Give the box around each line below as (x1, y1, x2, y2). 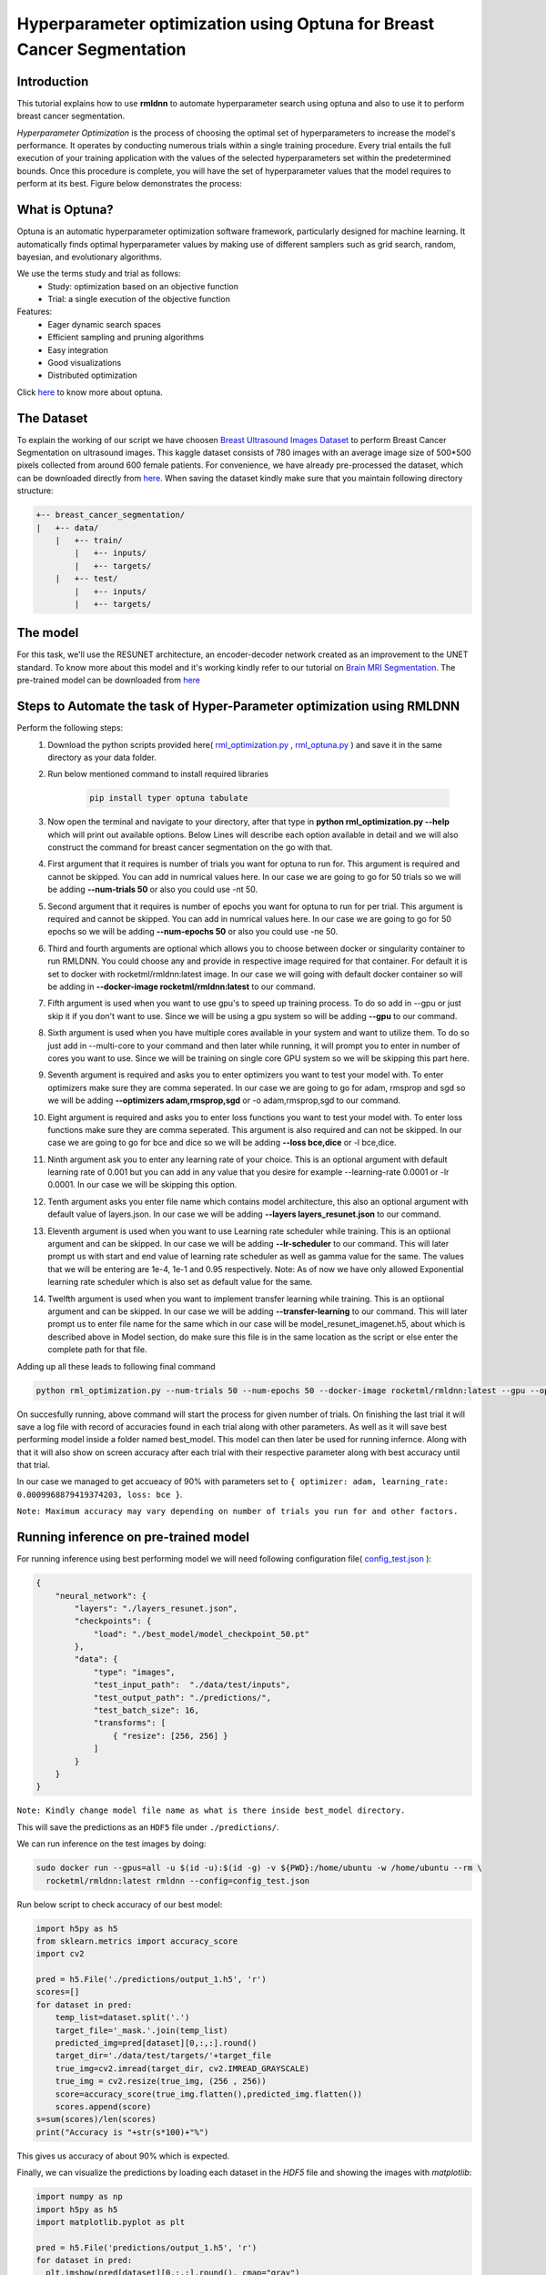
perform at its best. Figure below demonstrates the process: (16, 178, 243, 189)
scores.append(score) (55, 2101, 152, 2111)
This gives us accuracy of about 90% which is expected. (16, 2150, 230, 2161)
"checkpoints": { (74, 1616, 152, 1626)
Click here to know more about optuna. (16, 387, 163, 398)
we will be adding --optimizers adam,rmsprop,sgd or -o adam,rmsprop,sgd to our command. (47, 1095, 400, 1106)
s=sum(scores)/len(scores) (35, 2114, 157, 2125)
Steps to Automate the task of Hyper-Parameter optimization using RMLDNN (16, 699, 460, 714)
